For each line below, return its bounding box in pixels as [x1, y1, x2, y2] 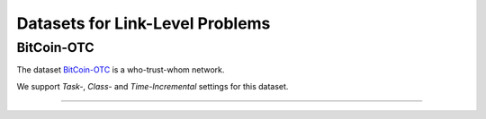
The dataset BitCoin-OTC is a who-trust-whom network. [16, 64, 225, 75]
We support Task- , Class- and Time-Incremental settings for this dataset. [16, 81, 289, 91]
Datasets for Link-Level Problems [16, 13, 271, 33]
